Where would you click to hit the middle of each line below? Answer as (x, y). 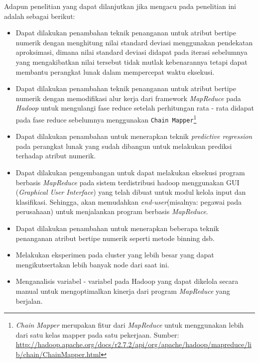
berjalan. (29, 301)
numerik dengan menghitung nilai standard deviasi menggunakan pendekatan (134, 42)
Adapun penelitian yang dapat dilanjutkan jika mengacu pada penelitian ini (120, 6)
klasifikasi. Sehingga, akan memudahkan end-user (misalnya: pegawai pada (129, 201)
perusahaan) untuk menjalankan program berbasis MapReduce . (112, 211)
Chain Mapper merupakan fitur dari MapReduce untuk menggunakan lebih (130, 325)
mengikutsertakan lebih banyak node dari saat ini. (92, 264)
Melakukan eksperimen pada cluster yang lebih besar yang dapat (115, 255)
